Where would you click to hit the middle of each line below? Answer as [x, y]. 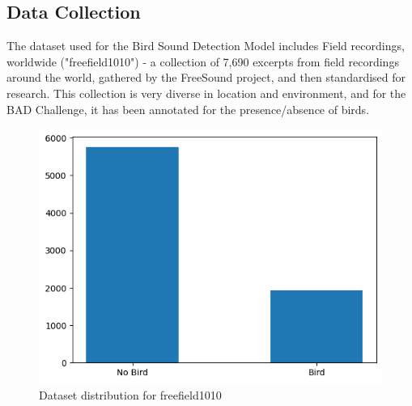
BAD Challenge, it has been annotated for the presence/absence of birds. [188, 109]
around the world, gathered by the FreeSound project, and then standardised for [206, 77]
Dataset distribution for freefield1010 [130, 394]
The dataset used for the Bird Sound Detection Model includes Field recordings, [206, 46]
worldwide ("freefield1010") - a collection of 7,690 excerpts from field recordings [203, 61]
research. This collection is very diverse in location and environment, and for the [206, 93]
